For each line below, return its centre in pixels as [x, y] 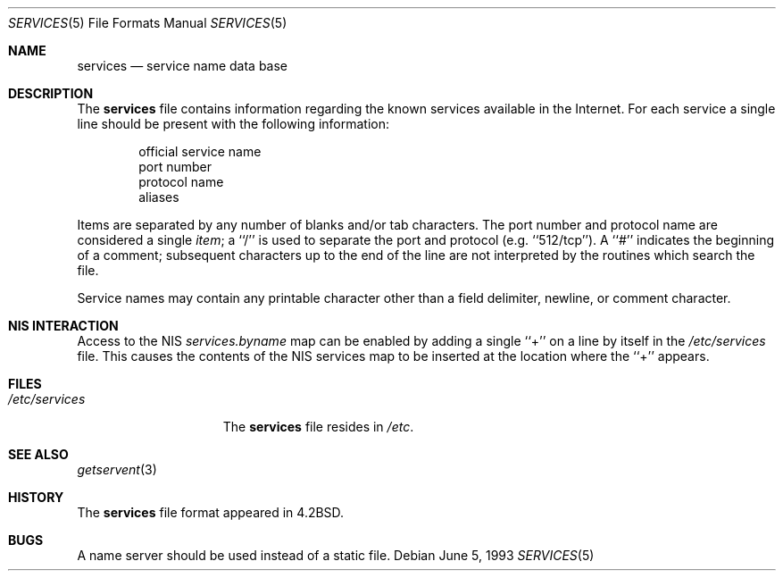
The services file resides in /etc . [318, 427]
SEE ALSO [38, 454]
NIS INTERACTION [63, 326]
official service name [200, 151]
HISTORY [36, 497]
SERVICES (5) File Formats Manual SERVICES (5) [148, 23]
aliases [159, 197]
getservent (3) [117, 469]
